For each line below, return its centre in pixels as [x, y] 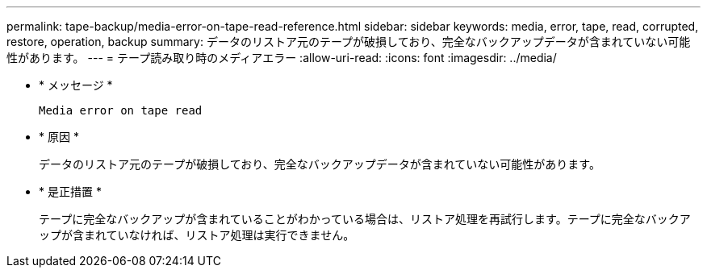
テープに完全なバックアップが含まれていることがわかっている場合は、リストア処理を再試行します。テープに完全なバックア [365, 219]
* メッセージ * [76, 85]
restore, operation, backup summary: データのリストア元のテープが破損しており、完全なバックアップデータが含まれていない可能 [349, 42]
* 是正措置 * [70, 191]
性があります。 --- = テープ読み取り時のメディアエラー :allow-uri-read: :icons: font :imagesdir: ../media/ [282, 58]
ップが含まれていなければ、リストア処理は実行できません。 [197, 235]
